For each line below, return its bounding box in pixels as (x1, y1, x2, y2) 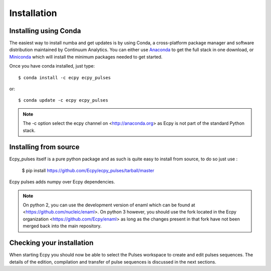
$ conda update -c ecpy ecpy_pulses (18, 98, 108, 103)
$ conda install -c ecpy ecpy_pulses (18, 75, 111, 80)
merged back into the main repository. (23, 223, 102, 229)
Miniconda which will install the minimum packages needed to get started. (9, 54, 163, 60)
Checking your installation (9, 238, 94, 247)
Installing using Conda (9, 27, 81, 35)
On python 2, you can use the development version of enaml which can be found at (23, 202, 195, 208)
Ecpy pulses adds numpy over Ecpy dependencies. (9, 179, 115, 185)
